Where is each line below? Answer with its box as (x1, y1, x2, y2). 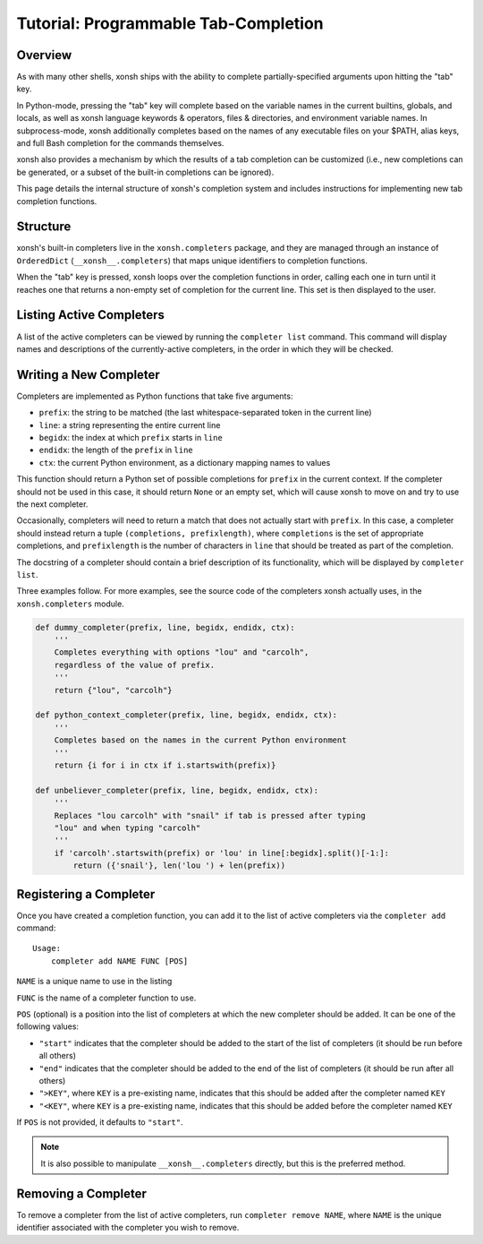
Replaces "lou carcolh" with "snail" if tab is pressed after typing (54, 811, 366, 820)
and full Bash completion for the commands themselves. (16, 138, 225, 149)
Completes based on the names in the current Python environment (54, 735, 347, 745)
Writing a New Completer (16, 367, 160, 382)
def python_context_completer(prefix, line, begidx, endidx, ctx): (35, 710, 338, 720)
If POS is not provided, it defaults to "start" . (16, 1117, 183, 1128)
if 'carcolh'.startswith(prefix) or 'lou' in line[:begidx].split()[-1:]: (54, 847, 389, 858)
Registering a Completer (16, 887, 156, 902)
